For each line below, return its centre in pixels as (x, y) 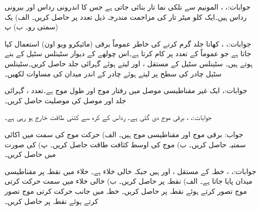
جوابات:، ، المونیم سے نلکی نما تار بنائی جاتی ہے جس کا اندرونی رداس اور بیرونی (127, 7)
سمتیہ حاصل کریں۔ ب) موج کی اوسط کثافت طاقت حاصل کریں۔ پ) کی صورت (125, 144)
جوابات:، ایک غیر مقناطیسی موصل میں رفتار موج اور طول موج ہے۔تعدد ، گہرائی (126, 90)
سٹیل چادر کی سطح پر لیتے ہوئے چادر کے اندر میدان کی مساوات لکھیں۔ (113, 73)
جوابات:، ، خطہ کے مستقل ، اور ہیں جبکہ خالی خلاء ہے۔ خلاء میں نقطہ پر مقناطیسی (131, 171)
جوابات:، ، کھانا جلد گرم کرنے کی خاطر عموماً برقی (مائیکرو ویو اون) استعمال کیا (128, 43)
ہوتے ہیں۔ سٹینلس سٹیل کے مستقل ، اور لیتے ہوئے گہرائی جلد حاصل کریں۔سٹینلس (129, 63)
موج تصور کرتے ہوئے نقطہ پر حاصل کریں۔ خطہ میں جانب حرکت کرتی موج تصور (126, 191)
